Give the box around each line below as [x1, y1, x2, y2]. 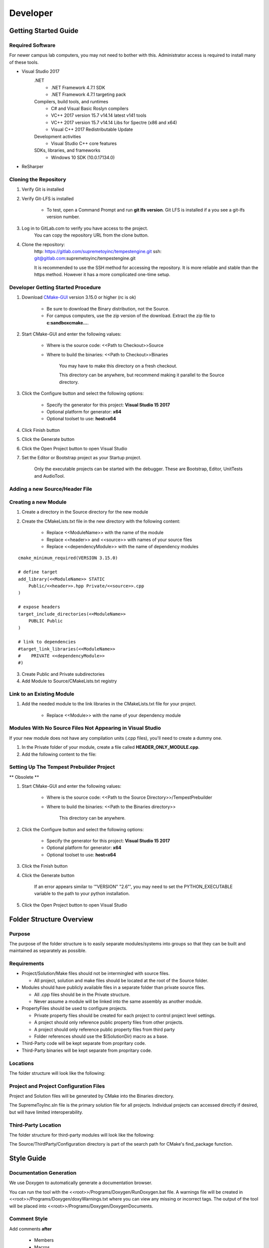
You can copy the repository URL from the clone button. [34, 232, 149, 238]
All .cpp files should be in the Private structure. [34, 991, 131, 997]
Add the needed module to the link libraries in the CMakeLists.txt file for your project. [21, 701, 197, 707]
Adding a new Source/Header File [9, 485, 92, 492]
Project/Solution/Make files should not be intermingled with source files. [21, 970, 170, 976]
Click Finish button [21, 427, 60, 433]
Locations [9, 1060, 34, 1067]
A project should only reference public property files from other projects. [34, 1019, 184, 1025]
